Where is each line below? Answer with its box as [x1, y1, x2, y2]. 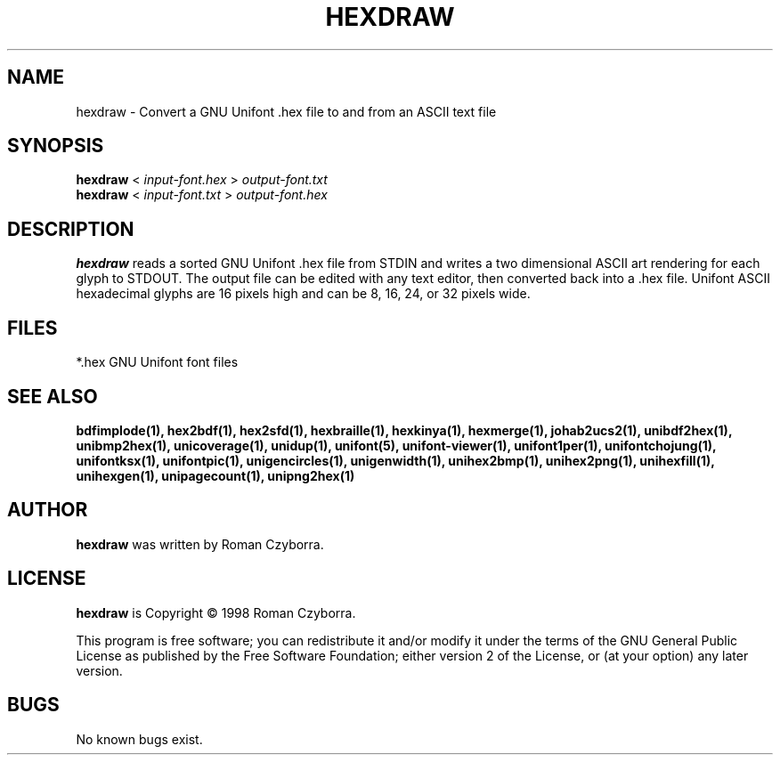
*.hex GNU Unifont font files [76, 354, 239, 370]
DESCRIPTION [7, 217, 134, 240]
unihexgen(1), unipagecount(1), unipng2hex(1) [76, 467, 355, 483]
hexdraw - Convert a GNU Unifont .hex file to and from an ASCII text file [76, 103, 497, 119]
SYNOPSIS [7, 134, 104, 158]
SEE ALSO [7, 385, 98, 408]
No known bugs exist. [76, 731, 203, 747]
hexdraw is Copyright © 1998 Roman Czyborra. [76, 604, 356, 620]
